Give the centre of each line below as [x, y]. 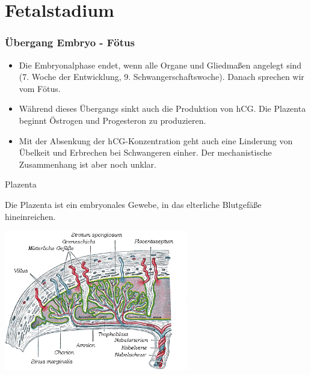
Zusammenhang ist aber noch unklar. [88, 164]
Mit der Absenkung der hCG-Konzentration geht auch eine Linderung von [156, 140]
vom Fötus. [40, 88]
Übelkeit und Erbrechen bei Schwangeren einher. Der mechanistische [145, 152]
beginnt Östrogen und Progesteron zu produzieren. [112, 120]
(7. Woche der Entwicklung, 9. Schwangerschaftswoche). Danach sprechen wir [162, 77]
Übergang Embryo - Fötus [70, 42]
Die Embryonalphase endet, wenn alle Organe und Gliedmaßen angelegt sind [160, 65]
